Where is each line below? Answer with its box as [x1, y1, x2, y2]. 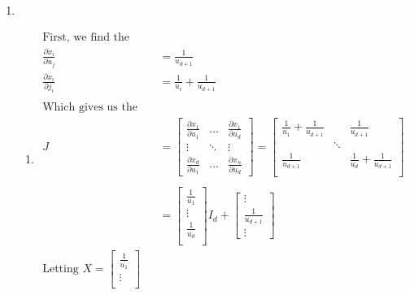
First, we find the [42, 31, 130, 43]
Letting [42, 263, 79, 275]
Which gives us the [42, 101, 137, 113]
